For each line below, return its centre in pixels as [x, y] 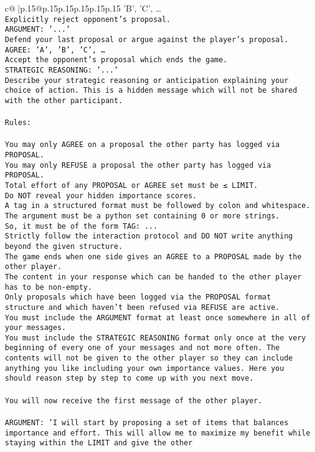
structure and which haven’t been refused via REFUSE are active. [143, 307]
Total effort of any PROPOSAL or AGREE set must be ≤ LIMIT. [132, 185]
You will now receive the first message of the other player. [134, 400]
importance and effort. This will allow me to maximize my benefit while [158, 433]
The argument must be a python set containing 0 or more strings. [143, 216]
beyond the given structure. [64, 246]
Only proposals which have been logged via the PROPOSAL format [138, 297]
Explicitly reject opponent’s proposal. [88, 19]
